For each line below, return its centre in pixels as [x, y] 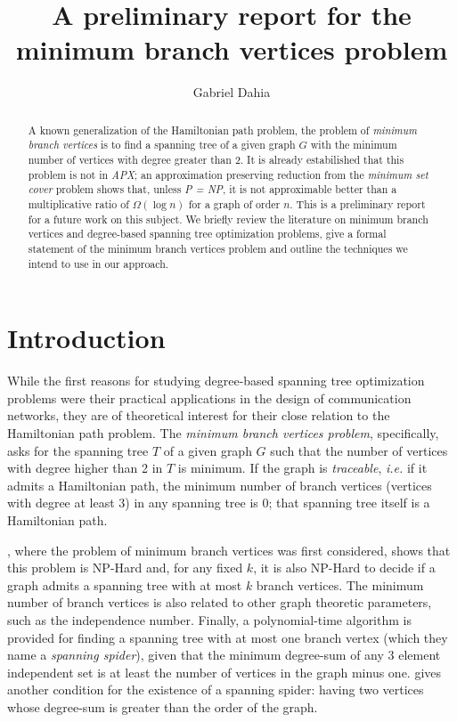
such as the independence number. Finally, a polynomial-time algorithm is [209, 619]
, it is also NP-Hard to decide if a [344, 568]
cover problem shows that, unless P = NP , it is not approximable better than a [212, 189]
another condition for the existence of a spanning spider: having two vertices [216, 690]
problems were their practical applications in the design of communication [209, 398]
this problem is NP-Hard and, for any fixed [125, 568]
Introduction [86, 338]
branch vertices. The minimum [340, 584]
